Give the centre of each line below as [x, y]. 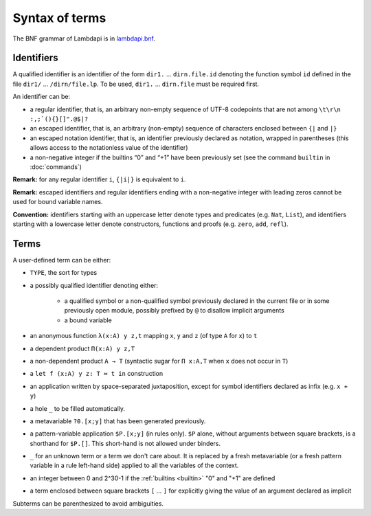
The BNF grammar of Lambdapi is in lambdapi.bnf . [84, 38]
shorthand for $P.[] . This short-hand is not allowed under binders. [125, 443]
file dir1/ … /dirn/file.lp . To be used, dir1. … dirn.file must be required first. [136, 84]
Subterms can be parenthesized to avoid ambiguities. [88, 503]
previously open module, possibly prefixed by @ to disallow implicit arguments [174, 311]
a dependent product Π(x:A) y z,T [82, 348]
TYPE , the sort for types [64, 273]
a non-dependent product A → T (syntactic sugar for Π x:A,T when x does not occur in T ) [159, 361]
